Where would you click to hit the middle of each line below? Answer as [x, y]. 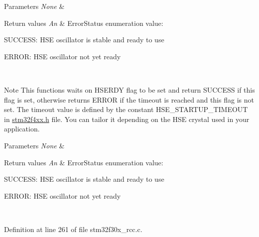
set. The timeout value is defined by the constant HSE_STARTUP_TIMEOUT [126, 109]
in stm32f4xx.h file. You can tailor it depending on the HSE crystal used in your [127, 119]
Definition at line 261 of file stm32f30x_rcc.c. [73, 229]
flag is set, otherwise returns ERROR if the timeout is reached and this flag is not [129, 99]
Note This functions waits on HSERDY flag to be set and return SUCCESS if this [129, 89]
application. [22, 129]
